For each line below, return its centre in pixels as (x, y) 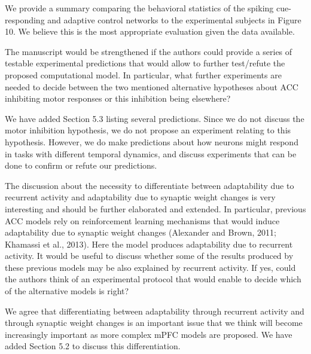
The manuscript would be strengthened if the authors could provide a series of (149, 51)
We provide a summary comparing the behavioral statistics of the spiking (139, 8)
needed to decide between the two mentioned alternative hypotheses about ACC (152, 86)
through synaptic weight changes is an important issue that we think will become (154, 323)
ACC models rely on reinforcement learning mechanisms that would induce (142, 220)
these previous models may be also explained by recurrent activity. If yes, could (150, 267)
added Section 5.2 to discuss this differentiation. (93, 346)
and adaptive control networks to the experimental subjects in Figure (174, 19)
